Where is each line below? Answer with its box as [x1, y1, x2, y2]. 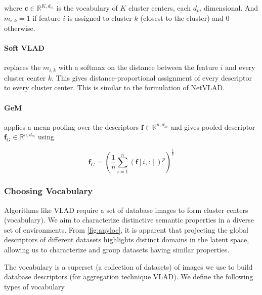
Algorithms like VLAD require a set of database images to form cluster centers [4, 204, 248, 215]
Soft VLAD [4, 43, 45, 53]
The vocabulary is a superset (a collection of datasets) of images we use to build [4, 261, 253, 272]
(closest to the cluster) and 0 [140, 12, 230, 23]
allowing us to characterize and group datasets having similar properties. [4, 244, 230, 255]
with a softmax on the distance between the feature [58, 62, 218, 72]
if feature [32, 12, 61, 23]
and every [225, 62, 255, 72]
